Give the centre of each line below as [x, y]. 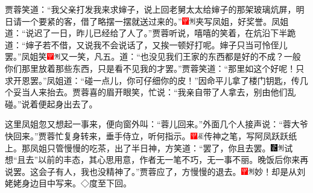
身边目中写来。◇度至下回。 [76, 183]
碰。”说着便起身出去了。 [51, 103]
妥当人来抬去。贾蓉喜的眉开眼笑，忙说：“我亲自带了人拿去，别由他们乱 [154, 92]
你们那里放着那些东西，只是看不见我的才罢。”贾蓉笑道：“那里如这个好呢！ [150, 68]
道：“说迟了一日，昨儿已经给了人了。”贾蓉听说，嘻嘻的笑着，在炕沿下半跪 [150, 33]
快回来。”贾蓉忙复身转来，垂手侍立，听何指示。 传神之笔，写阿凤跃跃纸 [151, 135]
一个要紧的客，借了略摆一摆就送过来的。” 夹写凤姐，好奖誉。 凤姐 [155, 21]
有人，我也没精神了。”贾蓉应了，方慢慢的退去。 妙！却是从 [176, 171]
